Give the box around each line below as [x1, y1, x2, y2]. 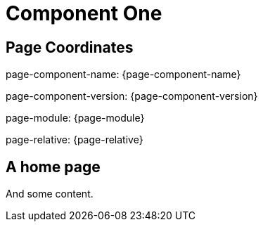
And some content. [6, 188, 94, 200]
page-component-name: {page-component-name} [6, 68, 241, 81]
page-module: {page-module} [6, 112, 145, 124]
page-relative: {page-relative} [6, 134, 143, 146]
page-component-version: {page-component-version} [6, 90, 258, 103]
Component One [6, 1, 162, 25]
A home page [6, 157, 101, 176]
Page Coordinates [6, 38, 134, 56]
